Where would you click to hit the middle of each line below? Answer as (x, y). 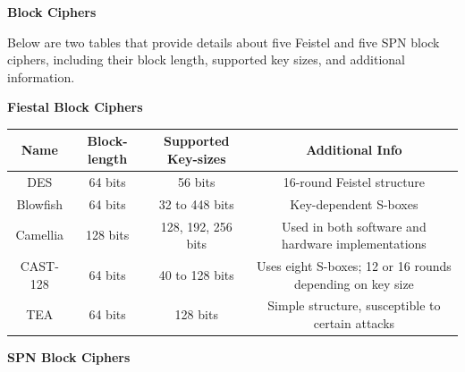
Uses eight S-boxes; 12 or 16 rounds (354, 266)
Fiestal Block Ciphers (75, 107)
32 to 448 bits (196, 203)
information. (41, 76)
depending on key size (354, 283)
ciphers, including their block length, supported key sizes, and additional (206, 59)
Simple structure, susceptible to (354, 305)
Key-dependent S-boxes (354, 203)
